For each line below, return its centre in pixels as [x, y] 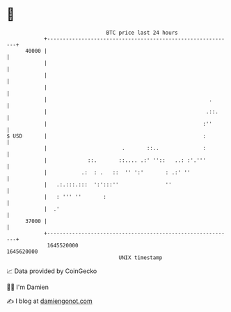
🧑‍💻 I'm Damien [28, 287]
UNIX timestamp [141, 257]
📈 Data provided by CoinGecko [52, 271]
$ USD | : [106, 136]
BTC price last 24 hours [142, 33]
